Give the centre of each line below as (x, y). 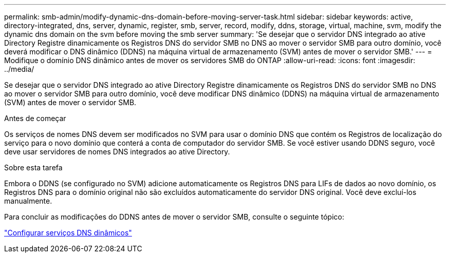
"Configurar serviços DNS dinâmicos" (68, 233)
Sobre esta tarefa (33, 167)
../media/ (19, 69)
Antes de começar (35, 118)
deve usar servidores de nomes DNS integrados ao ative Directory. (117, 152)
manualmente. (28, 201)
